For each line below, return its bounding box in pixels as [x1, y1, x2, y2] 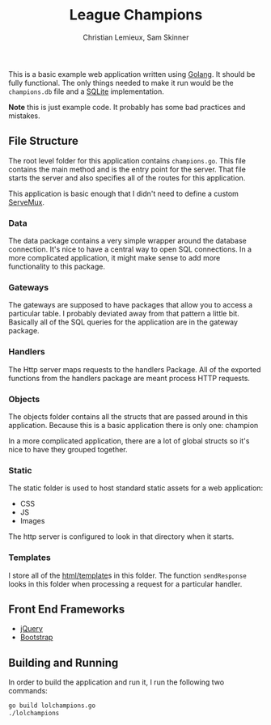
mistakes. [8, 111, 40, 121]
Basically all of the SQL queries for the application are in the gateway [8, 317, 239, 327]
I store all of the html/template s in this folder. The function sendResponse [8, 570, 247, 580]
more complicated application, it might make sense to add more [8, 253, 221, 263]
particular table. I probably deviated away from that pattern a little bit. [8, 309, 240, 319]
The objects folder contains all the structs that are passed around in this [8, 411, 248, 422]
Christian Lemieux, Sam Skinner [83, 32, 189, 42]
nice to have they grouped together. [8, 444, 128, 454]
